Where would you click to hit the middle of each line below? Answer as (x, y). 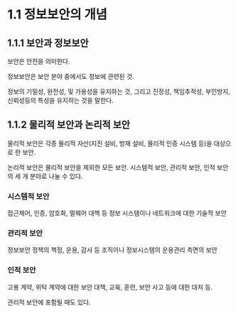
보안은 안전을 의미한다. (39, 61)
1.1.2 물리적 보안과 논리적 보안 (69, 125)
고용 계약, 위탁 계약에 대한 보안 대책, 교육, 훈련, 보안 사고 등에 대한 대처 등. (110, 287)
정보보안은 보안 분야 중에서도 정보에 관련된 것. (71, 76)
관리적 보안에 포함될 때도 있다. (49, 302)
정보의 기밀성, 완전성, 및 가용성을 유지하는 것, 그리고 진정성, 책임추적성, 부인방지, (119, 92)
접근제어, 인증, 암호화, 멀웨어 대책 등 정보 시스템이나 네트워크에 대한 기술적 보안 (117, 213)
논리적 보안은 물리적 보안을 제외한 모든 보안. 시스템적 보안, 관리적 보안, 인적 (111, 167)
